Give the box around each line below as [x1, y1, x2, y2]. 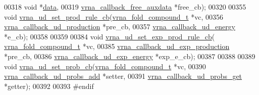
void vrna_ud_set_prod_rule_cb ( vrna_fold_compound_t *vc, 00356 [4, 11, 223, 22]
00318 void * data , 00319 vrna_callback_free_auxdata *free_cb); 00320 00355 [4, 2, 246, 12]
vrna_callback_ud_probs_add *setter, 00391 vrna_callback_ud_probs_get [4, 71, 242, 81]
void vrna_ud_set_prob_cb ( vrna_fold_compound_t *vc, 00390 [4, 61, 206, 71]
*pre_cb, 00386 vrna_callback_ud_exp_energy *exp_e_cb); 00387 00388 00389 [4, 51, 255, 61]
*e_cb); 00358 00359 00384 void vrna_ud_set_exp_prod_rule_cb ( [4, 31, 215, 41]
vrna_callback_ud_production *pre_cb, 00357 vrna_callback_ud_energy [4, 21, 236, 32]
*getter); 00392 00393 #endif [4, 80, 94, 91]
